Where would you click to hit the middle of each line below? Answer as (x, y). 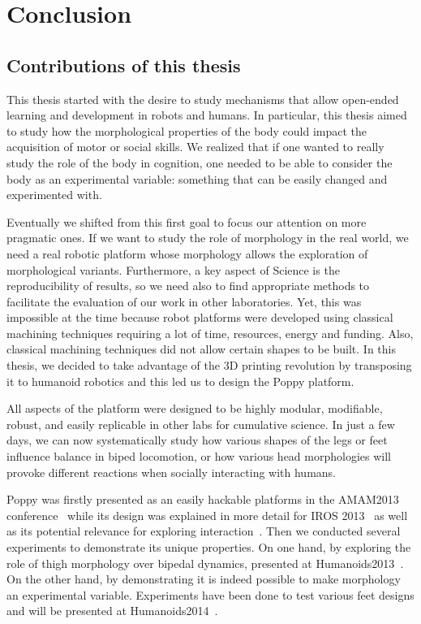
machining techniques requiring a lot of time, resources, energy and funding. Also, (210, 333)
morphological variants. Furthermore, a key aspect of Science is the (173, 269)
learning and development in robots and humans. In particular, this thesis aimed (207, 115)
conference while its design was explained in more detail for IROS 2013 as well (207, 515)
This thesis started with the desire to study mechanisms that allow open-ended (203, 99)
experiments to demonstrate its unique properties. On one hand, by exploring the (209, 547)
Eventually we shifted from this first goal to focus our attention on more (187, 221)
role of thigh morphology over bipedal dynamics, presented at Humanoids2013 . (205, 563)
